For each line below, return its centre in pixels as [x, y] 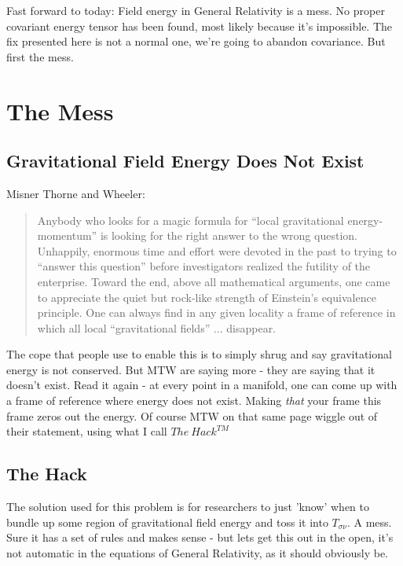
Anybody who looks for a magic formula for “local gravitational [191, 220]
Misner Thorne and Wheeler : [76, 193]
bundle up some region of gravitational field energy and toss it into [167, 522]
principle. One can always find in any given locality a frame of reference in [216, 312]
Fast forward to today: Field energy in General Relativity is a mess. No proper [196, 10]
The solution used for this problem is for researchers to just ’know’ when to [188, 507]
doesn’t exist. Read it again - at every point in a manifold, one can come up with [202, 385]
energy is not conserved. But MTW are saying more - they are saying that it [191, 369]
